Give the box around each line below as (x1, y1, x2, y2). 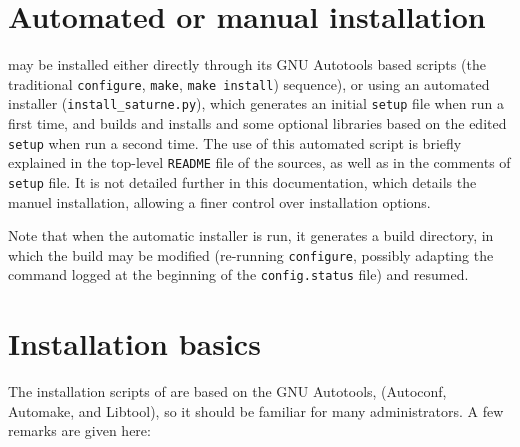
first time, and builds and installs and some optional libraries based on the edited (8, 113, 507, 134)
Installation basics (8, 323, 261, 364)
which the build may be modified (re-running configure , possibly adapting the (8, 244, 494, 265)
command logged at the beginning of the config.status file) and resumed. (8, 264, 469, 285)
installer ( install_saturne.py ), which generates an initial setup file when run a (8, 93, 504, 114)
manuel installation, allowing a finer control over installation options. (8, 191, 431, 212)
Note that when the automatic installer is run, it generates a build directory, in (8, 225, 494, 246)
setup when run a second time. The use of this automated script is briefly (8, 132, 462, 153)
